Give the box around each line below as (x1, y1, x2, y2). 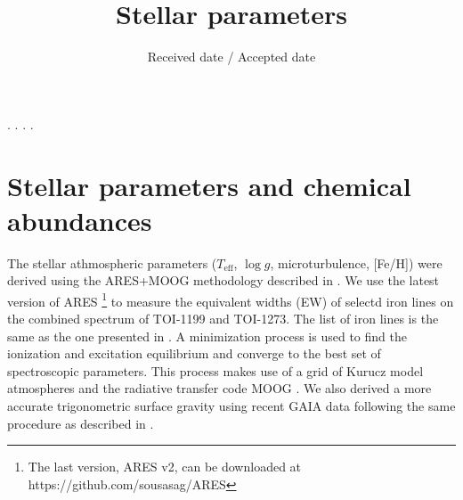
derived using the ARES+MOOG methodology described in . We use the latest (7, 271, 440, 290)
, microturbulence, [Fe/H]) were (270, 253, 443, 272)
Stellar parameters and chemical (7, 167, 411, 203)
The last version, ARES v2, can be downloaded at (28, 457, 302, 476)
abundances (7, 201, 152, 238)
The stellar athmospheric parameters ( (7, 253, 217, 272)
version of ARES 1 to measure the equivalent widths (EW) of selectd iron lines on (7, 289, 454, 310)
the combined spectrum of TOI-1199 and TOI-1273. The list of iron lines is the (7, 309, 439, 328)
